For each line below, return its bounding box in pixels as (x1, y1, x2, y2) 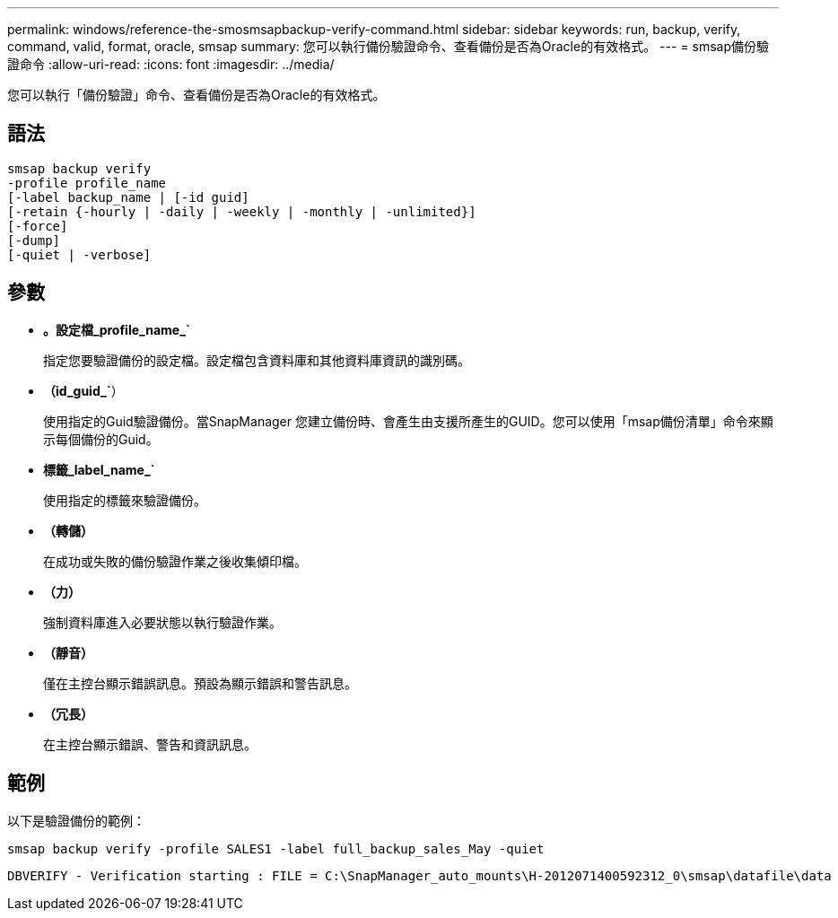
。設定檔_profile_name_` (43, 321, 190, 337)
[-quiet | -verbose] (7, 247, 152, 262)
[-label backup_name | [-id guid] (7, 189, 249, 205)
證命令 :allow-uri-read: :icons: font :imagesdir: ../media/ (7, 57, 335, 72)
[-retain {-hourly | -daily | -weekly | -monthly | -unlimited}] (7, 204, 476, 219)
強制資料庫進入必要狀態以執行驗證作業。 (43, 614, 282, 630)
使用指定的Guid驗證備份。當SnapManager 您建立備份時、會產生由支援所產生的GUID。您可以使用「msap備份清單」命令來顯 (43, 413, 773, 429)
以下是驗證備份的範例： (7, 812, 145, 828)
